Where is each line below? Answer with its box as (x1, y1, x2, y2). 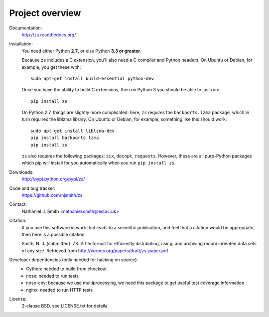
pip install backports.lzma (30, 135, 99, 141)
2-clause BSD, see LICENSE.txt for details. (21, 303, 109, 309)
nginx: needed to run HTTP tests (26, 287, 93, 293)
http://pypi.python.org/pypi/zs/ (21, 176, 85, 182)
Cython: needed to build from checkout (26, 266, 107, 272)
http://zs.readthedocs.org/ (21, 31, 76, 37)
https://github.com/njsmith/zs (21, 192, 83, 198)
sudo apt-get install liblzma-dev (30, 128, 115, 134)
